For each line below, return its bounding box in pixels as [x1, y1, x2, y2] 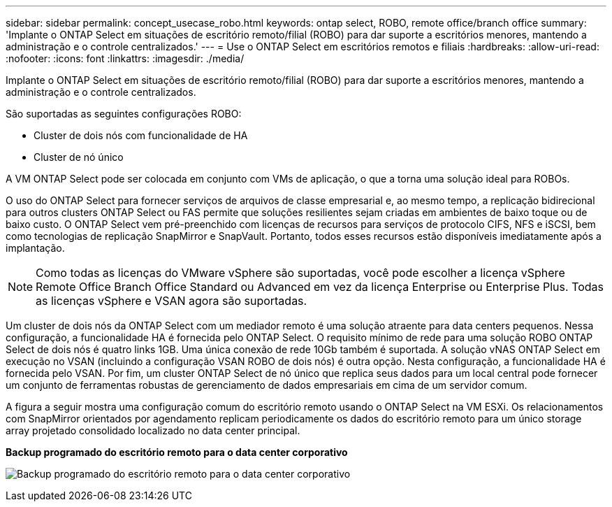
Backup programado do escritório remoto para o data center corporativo [6, 446, 348, 458]
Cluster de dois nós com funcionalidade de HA [34, 129, 248, 141]
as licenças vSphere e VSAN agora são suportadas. [36, 294, 307, 308]
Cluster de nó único [34, 151, 124, 163]
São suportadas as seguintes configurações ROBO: [6, 108, 242, 120]
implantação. [6, 242, 65, 254]
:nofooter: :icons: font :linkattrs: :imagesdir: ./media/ [6, 52, 245, 64]
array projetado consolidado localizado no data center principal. [6, 424, 300, 436]
